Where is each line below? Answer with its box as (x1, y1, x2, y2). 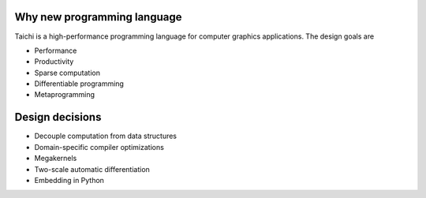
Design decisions (14, 110, 102, 124)
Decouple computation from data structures (34, 131, 177, 141)
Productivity (34, 57, 74, 66)
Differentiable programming (34, 79, 124, 88)
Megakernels (34, 154, 77, 163)
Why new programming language (14, 10, 182, 24)
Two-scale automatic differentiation (34, 164, 150, 174)
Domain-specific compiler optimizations (34, 142, 165, 151)
